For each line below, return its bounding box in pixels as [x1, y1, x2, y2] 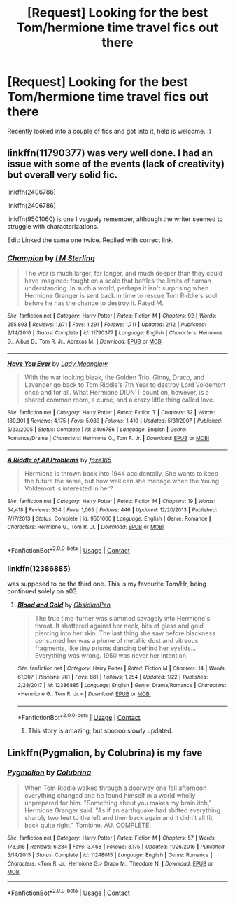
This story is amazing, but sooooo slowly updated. [27, 726, 173, 735]
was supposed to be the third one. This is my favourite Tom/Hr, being [7, 579, 207, 588]
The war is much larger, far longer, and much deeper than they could [24, 269, 223, 278]
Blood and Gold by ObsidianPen [17, 600, 111, 609]
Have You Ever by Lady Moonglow [7, 359, 108, 368]
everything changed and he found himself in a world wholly [24, 791, 196, 799]
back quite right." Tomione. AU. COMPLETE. [24, 821, 152, 829]
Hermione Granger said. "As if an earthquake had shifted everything [24, 806, 220, 814]
